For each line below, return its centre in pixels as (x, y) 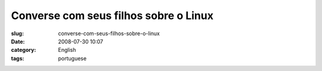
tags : (18, 58)
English (67, 50)
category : (24, 50)
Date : (18, 41)
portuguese (72, 58)
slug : (17, 33)
